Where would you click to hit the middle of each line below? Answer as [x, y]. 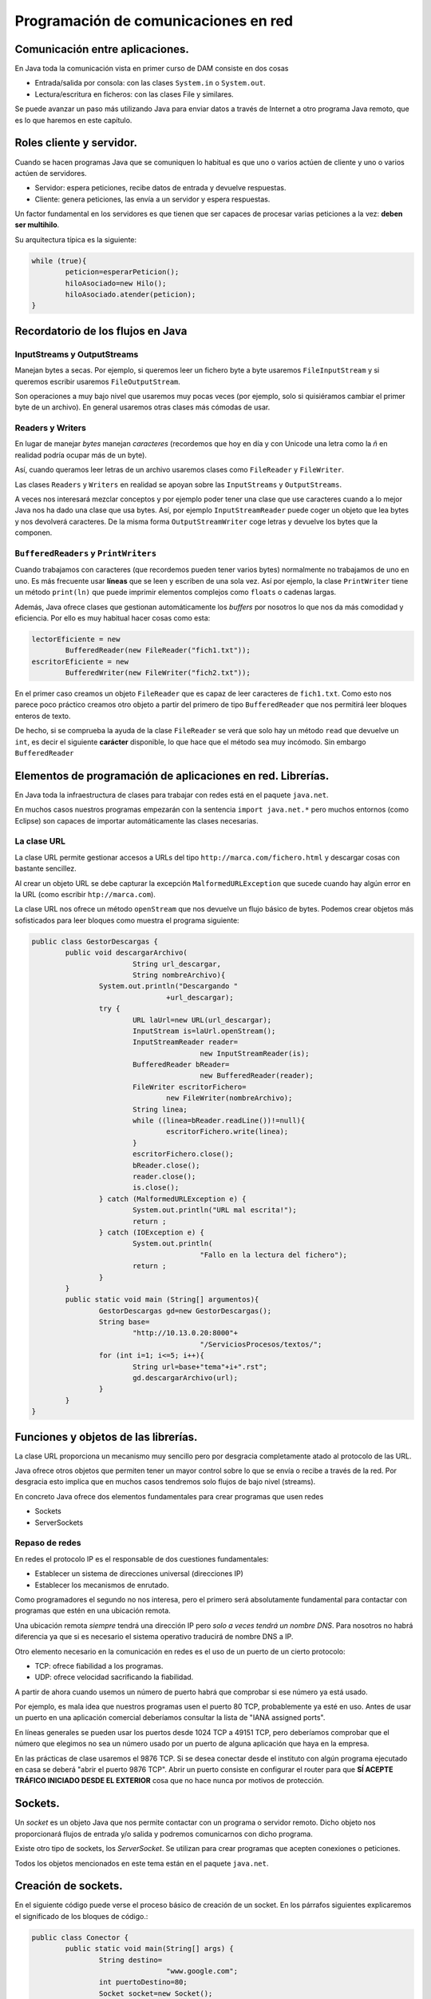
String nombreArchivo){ [179, 975]
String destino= [130, 1960]
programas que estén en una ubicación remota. [93, 1610]
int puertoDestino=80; [143, 1982]
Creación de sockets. [69, 1886]
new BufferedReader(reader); [257, 1076]
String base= [124, 1322]
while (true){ [59, 261]
